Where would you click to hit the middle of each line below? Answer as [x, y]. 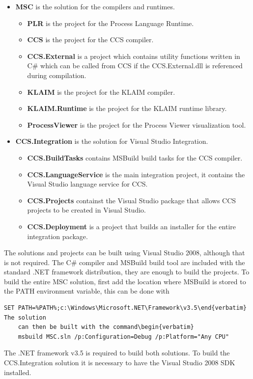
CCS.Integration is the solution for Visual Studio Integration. [112, 141]
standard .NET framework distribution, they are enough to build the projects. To [127, 272]
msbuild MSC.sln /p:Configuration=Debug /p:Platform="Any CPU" [124, 337]
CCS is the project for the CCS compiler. [90, 40]
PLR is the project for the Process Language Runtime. [111, 23]
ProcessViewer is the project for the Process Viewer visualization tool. [137, 124]
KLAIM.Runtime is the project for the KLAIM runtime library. [127, 108]
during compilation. [57, 75]
